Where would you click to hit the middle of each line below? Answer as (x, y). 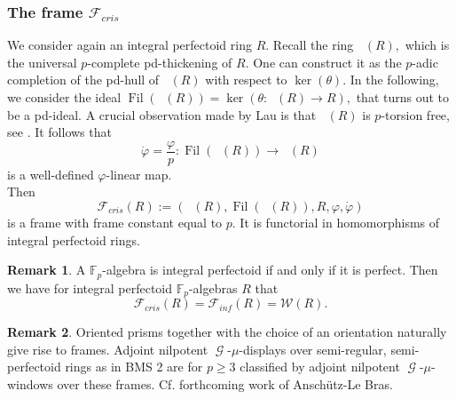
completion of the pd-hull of (83, 80)
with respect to (246, 80)
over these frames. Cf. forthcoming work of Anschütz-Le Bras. (225, 383)
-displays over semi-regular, (313, 349)
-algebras (213, 287)
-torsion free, (415, 114)
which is (427, 45)
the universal (42, 62)
